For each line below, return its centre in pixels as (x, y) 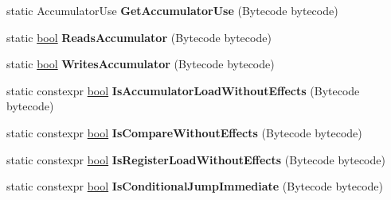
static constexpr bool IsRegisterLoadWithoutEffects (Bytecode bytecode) (196, 159)
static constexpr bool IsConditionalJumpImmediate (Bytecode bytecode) (195, 186)
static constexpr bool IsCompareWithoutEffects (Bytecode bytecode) (184, 132)
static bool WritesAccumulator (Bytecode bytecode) (141, 64)
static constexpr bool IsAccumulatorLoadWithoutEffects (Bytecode (183, 90)
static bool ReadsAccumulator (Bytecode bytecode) (139, 37)
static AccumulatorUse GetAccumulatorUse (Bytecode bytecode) (172, 10)
